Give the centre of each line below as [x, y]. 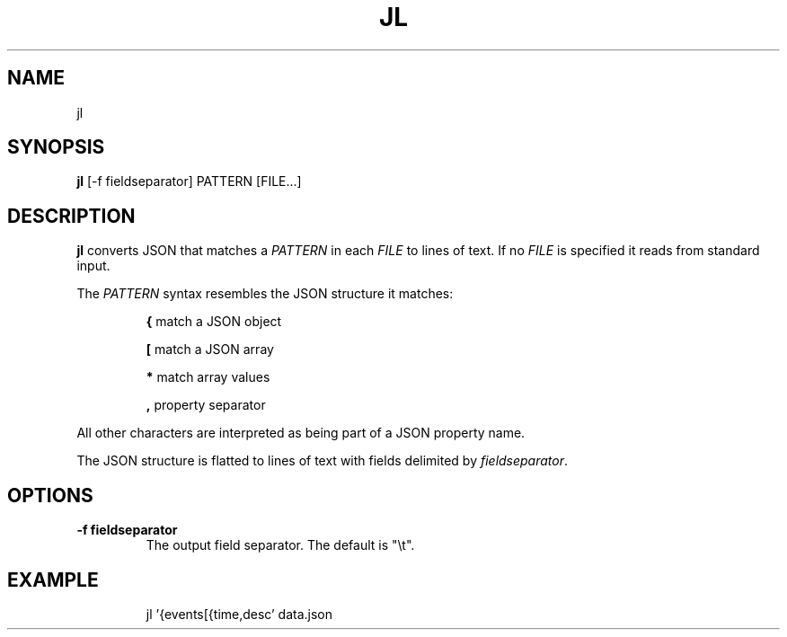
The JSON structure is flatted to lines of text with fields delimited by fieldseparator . [323, 461]
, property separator [206, 405]
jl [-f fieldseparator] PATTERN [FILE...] [189, 181]
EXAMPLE [53, 579]
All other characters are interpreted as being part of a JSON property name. [301, 433]
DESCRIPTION [71, 216]
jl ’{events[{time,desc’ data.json [239, 614]
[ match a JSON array [210, 349]
